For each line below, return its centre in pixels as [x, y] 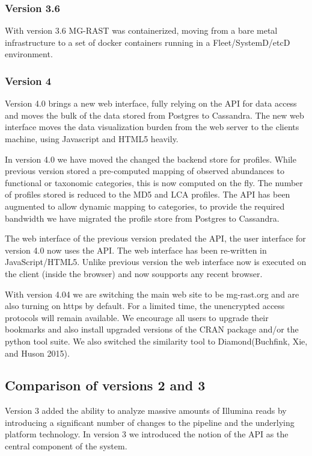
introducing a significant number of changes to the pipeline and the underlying [150, 422]
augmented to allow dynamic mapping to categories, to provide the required [145, 206]
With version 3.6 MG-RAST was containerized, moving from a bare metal [141, 30]
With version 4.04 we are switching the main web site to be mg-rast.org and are [152, 294]
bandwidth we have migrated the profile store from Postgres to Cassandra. [142, 218]
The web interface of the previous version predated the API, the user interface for [155, 238]
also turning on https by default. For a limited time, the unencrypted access [145, 306]
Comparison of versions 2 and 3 [105, 385]
